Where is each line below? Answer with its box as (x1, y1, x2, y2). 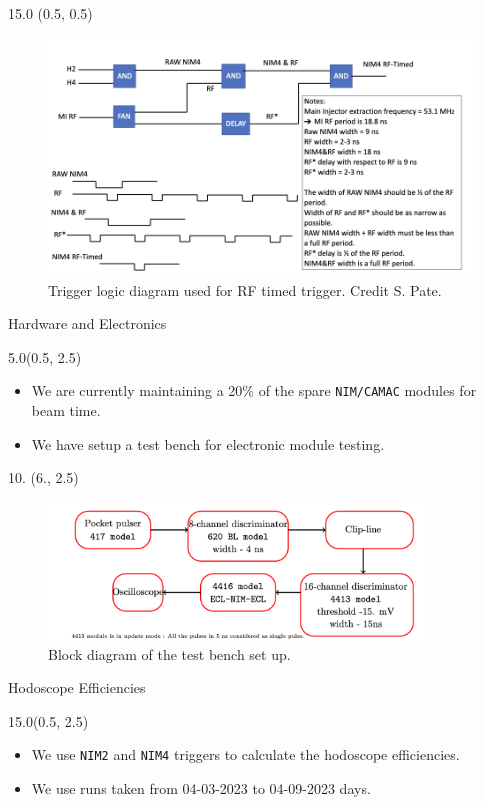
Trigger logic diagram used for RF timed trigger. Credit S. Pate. (48, 279, 442, 300)
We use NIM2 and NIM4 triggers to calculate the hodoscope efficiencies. (31, 744, 460, 765)
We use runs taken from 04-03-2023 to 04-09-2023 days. (31, 777, 371, 798)
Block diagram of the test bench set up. (48, 643, 291, 664)
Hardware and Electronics (8, 313, 167, 334)
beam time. (31, 400, 101, 421)
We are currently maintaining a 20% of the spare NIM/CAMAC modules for (31, 380, 477, 401)
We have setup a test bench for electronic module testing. (31, 433, 385, 454)
